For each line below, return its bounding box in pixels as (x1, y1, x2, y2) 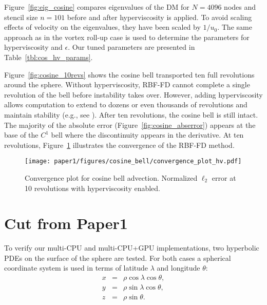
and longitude (157, 262, 200, 273)
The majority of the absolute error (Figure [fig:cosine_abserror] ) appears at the (4, 119, 256, 130)
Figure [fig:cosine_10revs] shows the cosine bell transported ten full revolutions (4, 69, 255, 80)
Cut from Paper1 (4, 213, 128, 234)
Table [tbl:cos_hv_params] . (4, 51, 93, 62)
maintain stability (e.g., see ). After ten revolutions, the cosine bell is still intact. (4, 109, 258, 120)
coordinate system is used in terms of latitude (4, 262, 148, 273)
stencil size (4, 11, 38, 22)
